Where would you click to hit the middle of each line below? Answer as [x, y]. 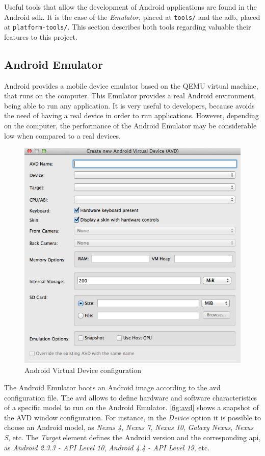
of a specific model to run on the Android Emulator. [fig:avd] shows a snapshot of [131, 407]
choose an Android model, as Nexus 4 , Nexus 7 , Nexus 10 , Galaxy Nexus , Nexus [129, 427]
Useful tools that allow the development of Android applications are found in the [130, 7]
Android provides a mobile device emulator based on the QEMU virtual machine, [131, 85]
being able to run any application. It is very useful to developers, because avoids [129, 105]
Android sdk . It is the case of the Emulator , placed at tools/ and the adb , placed [132, 17]
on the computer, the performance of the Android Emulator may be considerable [130, 126]
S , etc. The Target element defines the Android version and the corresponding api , [132, 437]
